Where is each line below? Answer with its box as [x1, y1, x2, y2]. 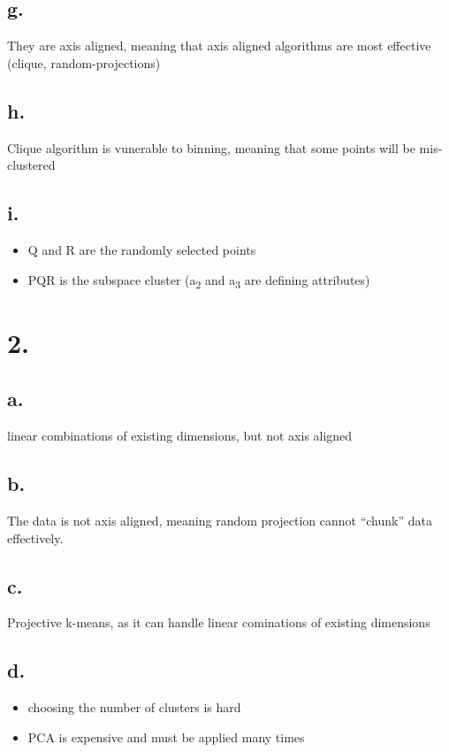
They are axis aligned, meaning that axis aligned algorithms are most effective [7, 36, 431, 55]
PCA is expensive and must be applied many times [27, 727, 305, 746]
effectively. [7, 528, 64, 547]
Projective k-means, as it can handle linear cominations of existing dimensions [7, 613, 430, 632]
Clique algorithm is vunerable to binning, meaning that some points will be [7, 138, 415, 157]
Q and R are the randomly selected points [27, 240, 256, 258]
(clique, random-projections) [7, 53, 161, 72]
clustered [7, 156, 56, 174]
